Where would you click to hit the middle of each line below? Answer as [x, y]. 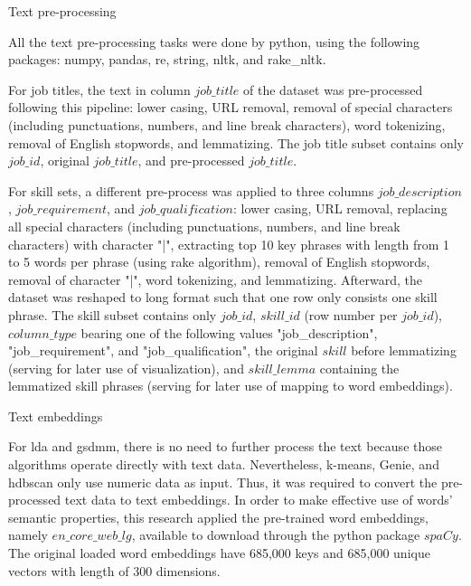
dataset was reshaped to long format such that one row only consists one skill [223, 297]
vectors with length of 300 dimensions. [114, 570]
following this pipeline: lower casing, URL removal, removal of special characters [231, 107]
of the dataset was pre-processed [333, 89]
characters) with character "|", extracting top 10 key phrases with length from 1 [229, 244]
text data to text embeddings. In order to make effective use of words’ [259, 500]
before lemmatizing [404, 350]
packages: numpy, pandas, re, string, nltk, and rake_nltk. [167, 59]
